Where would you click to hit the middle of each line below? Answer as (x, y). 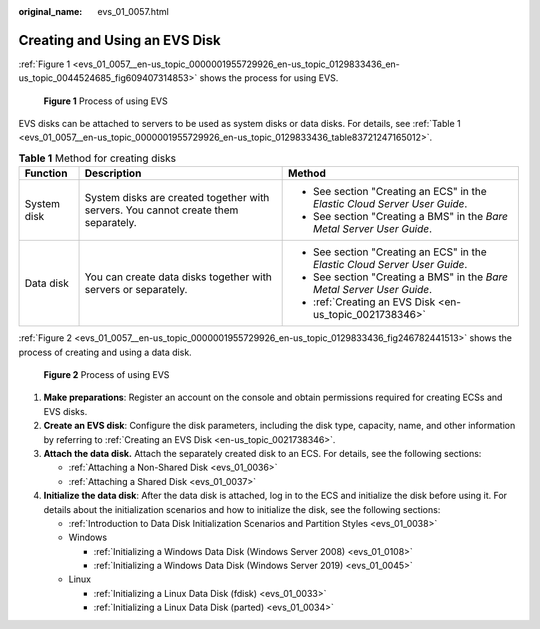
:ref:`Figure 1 (44, 64)
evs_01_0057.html (133, 11)
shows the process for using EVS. (269, 78)
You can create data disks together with (178, 277)
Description (113, 173)
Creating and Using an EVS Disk (119, 40)
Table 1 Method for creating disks (97, 158)
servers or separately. (136, 290)
